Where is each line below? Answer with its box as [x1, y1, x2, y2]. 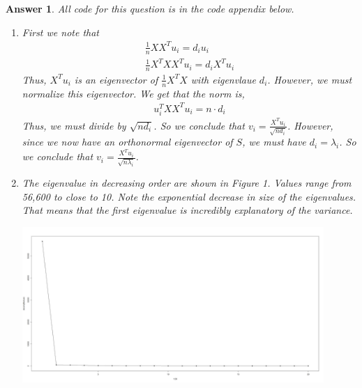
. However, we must [267, 72, 352, 86]
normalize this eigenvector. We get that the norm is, [22, 86, 245, 100]
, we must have [242, 134, 306, 149]
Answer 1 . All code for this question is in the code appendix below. [6, 1, 294, 15]
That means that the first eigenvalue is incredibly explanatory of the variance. [22, 203, 353, 217]
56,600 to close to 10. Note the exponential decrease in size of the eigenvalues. [22, 189, 356, 203]
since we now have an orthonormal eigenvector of [22, 134, 233, 149]
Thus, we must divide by [22, 118, 126, 132]
